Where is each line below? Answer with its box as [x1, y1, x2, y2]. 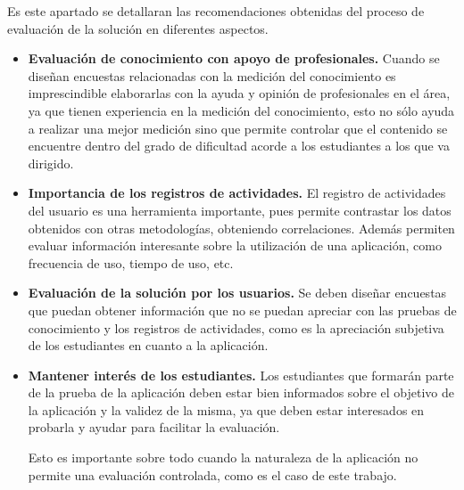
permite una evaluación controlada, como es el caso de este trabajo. [28, 465, 397, 484]
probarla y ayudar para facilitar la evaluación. [28, 418, 280, 437]
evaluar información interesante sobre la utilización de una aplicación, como [28, 236, 442, 255]
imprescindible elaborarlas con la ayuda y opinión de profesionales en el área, [28, 84, 451, 102]
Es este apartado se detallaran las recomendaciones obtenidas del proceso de [7, 2, 425, 20]
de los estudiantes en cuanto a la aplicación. [28, 336, 269, 355]
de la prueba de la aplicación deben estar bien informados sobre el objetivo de [28, 383, 454, 402]
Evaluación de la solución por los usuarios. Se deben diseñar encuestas [28, 283, 447, 302]
